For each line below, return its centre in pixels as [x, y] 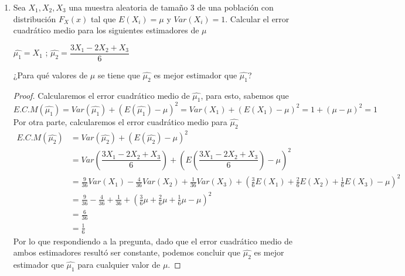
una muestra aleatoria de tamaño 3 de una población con [171, 7]
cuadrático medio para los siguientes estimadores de [106, 30]
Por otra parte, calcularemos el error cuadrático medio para [120, 121]
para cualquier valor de [119, 264]
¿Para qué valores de [50, 75]
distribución [35, 18]
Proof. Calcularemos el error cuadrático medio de [101, 95]
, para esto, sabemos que [245, 95]
